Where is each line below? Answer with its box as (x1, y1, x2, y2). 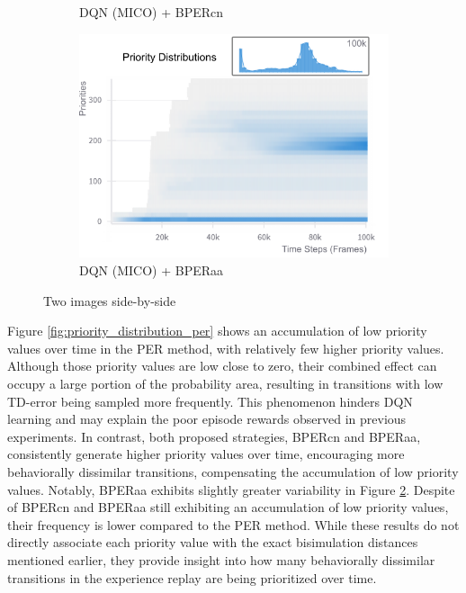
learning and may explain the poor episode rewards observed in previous (7, 409, 407, 428)
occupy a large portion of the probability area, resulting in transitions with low (7, 374, 444, 393)
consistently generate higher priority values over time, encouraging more (7, 445, 405, 463)
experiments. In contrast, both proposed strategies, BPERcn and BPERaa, (7, 427, 421, 445)
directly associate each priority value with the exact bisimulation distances (7, 533, 418, 552)
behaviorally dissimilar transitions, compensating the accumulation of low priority (7, 462, 459, 481)
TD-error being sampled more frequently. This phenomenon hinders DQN (7, 391, 413, 410)
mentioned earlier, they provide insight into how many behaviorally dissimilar (7, 550, 435, 569)
